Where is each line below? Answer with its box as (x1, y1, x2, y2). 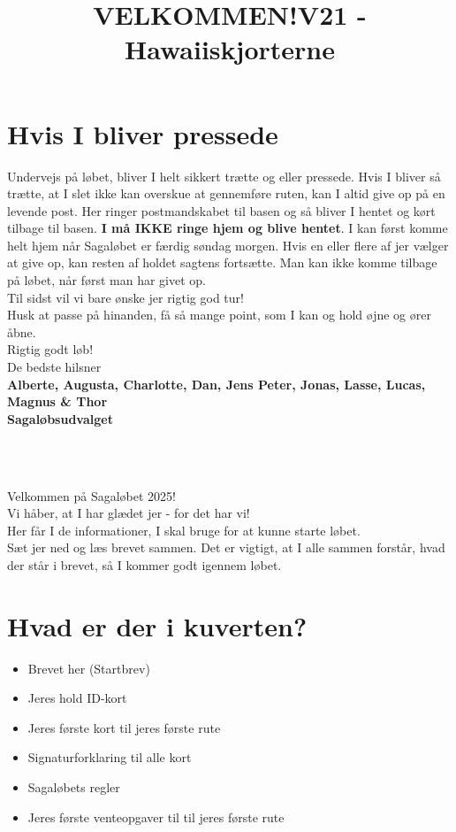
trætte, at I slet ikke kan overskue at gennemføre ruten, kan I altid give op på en (7, 184, 445, 203)
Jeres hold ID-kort (27, 689, 127, 707)
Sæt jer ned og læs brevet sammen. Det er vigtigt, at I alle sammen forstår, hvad (7, 538, 445, 557)
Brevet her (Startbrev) (27, 659, 150, 677)
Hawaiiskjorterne (125, 31, 335, 67)
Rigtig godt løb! (7, 340, 94, 358)
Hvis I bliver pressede (7, 115, 278, 151)
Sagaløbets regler (27, 778, 120, 797)
